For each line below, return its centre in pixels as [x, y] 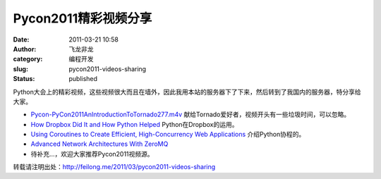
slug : [20, 69]
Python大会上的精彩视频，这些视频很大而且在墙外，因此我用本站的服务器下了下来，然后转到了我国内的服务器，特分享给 [187, 92]
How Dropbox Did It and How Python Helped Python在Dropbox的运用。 [134, 124]
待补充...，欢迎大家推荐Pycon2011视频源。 [92, 154]
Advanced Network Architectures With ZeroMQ [99, 144]
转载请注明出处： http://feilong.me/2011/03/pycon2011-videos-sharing [114, 167]
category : [28, 59]
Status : [24, 79]
